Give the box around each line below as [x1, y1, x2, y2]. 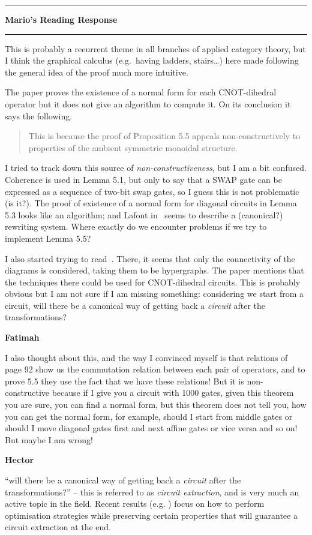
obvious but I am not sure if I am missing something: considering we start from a [5, 287, 304, 300]
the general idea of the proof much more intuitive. [5, 65, 188, 78]
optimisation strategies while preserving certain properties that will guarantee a [5, 509, 298, 521]
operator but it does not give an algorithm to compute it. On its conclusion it [5, 97, 291, 110]
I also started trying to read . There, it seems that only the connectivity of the [5, 252, 295, 265]
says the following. [5, 109, 73, 122]
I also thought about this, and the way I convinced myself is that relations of [5, 351, 288, 363]
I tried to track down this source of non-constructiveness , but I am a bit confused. [5, 161, 307, 174]
